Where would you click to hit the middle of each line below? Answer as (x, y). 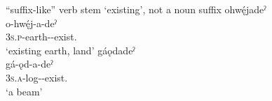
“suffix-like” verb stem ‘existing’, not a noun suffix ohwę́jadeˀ (136, 9)
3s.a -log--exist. (37, 77)
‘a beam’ (24, 91)
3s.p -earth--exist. (41, 37)
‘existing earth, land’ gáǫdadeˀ (70, 50)
